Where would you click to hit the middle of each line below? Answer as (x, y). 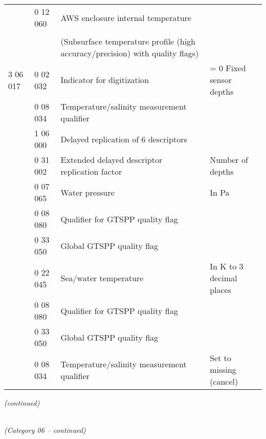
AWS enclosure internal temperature (126, 17)
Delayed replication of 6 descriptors (124, 139)
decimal (224, 278)
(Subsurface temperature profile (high (128, 41)
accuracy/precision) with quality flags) (130, 53)
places (220, 290)
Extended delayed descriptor (112, 160)
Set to (220, 358)
